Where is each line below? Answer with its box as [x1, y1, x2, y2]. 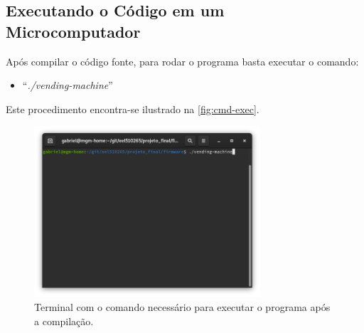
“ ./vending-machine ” [22, 78, 113, 92]
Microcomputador [6, 20, 141, 42]
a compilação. [34, 313, 94, 328]
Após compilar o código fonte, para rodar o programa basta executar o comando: [6, 53, 359, 68]
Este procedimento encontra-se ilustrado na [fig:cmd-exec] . [6, 101, 259, 116]
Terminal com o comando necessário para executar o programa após [34, 300, 331, 314]
